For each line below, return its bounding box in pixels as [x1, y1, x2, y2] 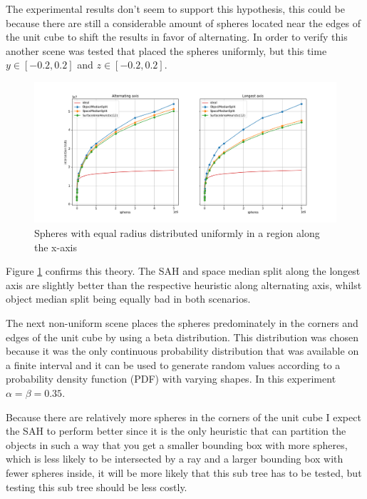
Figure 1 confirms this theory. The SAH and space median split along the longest [6, 263, 361, 278]
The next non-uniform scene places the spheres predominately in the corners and [6, 316, 358, 331]
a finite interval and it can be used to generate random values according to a [6, 357, 341, 372]
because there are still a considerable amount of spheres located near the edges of [6, 15, 361, 30]
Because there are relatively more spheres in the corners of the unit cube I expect [6, 409, 361, 424]
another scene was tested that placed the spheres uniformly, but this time [6, 43, 327, 58]
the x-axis [34, 239, 77, 254]
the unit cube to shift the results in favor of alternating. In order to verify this [6, 29, 348, 44]
